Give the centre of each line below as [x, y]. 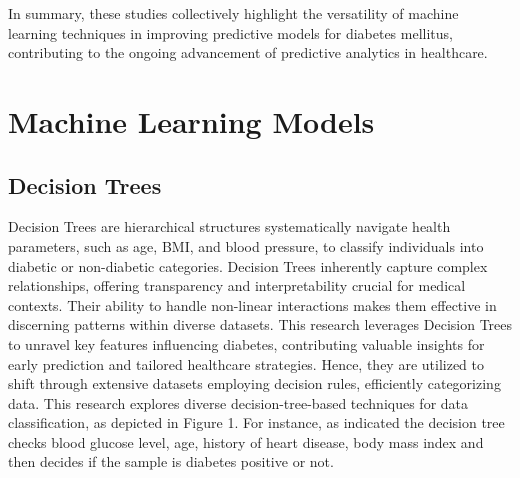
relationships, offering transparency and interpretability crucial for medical [237, 285]
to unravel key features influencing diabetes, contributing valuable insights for [246, 343]
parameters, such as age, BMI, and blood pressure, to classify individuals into [246, 245]
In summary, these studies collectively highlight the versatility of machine [233, 13]
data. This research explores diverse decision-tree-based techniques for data [238, 402]
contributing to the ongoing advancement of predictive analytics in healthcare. [248, 52]
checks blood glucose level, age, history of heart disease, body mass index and [246, 441]
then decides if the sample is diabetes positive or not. [171, 461]
